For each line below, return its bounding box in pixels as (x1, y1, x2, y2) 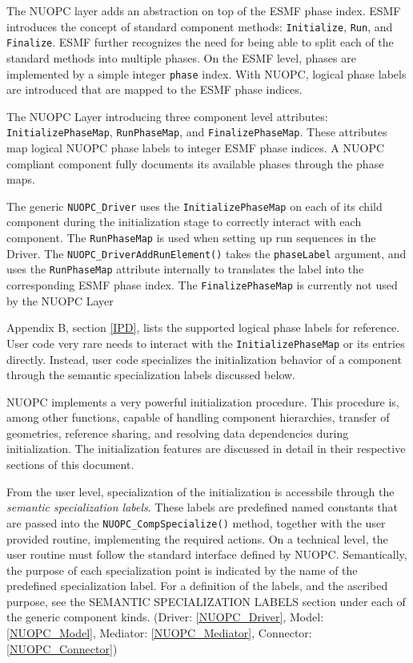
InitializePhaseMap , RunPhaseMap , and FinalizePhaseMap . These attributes (6, 123, 387, 140)
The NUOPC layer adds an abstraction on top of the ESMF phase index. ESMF (6, 2, 401, 18)
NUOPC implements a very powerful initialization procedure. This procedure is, (6, 393, 399, 410)
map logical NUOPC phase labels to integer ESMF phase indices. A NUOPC (6, 139, 385, 156)
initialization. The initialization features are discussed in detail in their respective (6, 440, 406, 457)
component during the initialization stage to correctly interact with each (6, 213, 362, 230)
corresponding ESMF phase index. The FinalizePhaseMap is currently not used (6, 277, 398, 293)
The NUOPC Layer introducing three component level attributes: (6, 107, 328, 124)
